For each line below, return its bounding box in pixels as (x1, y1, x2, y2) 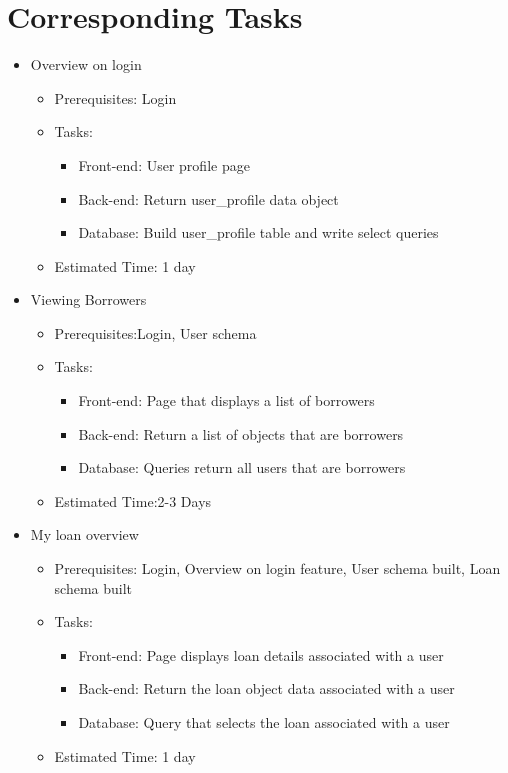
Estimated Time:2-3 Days (54, 490, 212, 511)
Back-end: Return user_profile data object (78, 188, 339, 209)
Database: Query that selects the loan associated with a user (78, 712, 450, 732)
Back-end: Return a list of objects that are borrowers (78, 423, 404, 444)
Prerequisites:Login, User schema (54, 322, 257, 343)
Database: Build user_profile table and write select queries (78, 222, 439, 243)
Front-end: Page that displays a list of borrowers (78, 390, 375, 411)
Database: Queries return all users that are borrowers (78, 457, 406, 478)
